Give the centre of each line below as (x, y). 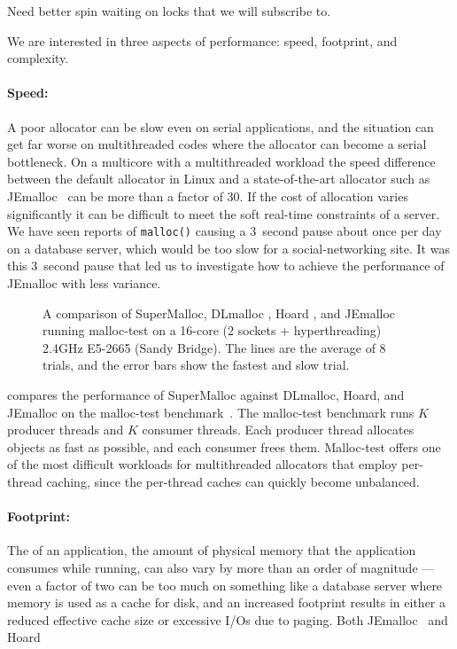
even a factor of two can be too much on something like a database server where (225, 585)
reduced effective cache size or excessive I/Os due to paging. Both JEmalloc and (228, 619)
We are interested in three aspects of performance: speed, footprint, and (202, 40)
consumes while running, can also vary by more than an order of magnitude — (221, 567)
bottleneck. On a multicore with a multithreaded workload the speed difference (221, 161)
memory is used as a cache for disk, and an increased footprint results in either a (227, 602)
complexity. (38, 58)
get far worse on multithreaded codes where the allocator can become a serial (217, 144)
